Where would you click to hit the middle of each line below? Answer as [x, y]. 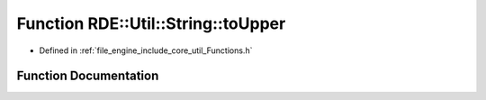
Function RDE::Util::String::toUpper [151, 23]
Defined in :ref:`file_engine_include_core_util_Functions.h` [146, 50]
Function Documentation [88, 76]
